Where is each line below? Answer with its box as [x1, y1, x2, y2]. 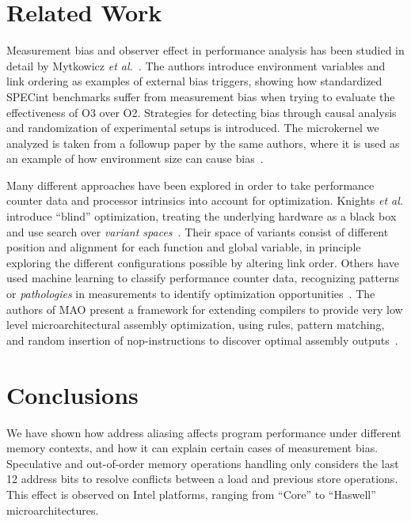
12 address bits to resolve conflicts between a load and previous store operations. [6, 470, 398, 487]
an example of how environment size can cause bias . [6, 150, 264, 167]
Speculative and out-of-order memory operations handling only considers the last [6, 455, 399, 471]
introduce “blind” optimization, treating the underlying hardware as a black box [6, 208, 397, 225]
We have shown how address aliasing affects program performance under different [6, 424, 401, 440]
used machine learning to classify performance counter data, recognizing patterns [6, 270, 399, 286]
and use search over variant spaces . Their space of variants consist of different [6, 223, 389, 240]
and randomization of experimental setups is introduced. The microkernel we [6, 119, 379, 136]
